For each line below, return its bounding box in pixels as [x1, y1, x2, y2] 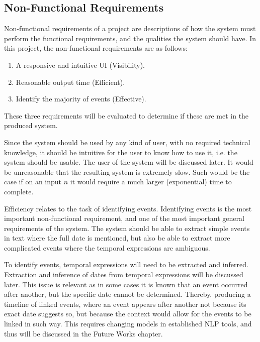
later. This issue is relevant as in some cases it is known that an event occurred [4, 279, 248, 289]
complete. [4, 186, 34, 196]
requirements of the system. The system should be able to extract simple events [4, 222, 250, 233]
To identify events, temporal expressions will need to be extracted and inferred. [4, 259, 248, 270]
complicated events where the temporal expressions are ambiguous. [4, 242, 210, 253]
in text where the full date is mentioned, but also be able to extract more [4, 233, 230, 243]
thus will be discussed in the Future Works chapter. [4, 328, 163, 338]
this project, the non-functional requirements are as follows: [4, 43, 188, 53]
